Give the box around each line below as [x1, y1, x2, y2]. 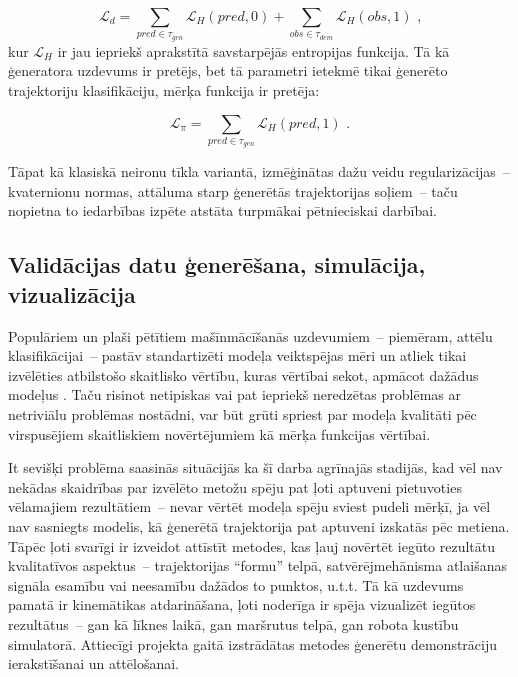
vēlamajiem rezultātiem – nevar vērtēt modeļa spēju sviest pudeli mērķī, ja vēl [8, 496, 491, 517]
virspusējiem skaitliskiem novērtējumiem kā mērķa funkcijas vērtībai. [8, 423, 431, 444]
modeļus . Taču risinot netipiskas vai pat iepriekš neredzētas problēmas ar [8, 384, 462, 405]
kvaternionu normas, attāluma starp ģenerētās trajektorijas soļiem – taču [8, 180, 458, 201]
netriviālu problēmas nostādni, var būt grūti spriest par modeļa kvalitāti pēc [8, 404, 477, 424]
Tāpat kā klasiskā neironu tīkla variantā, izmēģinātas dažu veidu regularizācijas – [8, 161, 510, 182]
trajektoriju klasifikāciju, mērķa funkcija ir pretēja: [8, 79, 320, 100]
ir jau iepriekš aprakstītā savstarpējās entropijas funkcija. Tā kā [57, 40, 450, 61]
